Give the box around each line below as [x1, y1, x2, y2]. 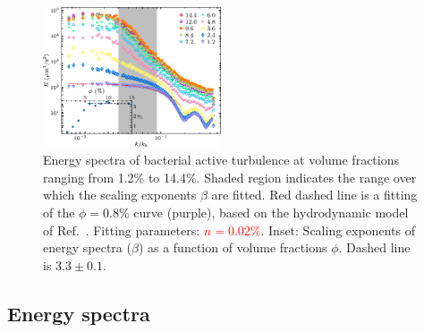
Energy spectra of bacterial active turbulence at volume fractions [43, 150, 399, 169]
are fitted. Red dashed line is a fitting [211, 185, 418, 204]
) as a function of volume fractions [138, 238, 327, 257]
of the [43, 202, 75, 221]
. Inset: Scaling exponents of [260, 220, 415, 239]
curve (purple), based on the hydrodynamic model [133, 202, 409, 221]
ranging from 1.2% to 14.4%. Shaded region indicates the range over [43, 167, 417, 186]
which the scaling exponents [43, 185, 197, 204]
